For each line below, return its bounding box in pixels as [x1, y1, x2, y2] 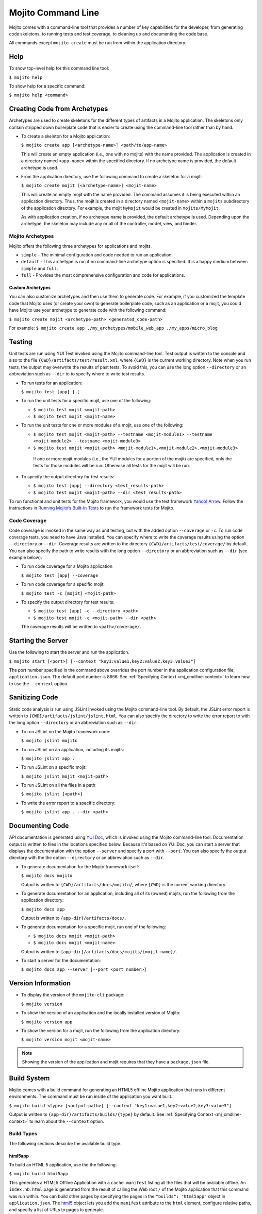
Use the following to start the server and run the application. [9, 649, 130, 655]
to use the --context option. [9, 680, 68, 687]
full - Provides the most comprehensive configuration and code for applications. [21, 272, 185, 278]
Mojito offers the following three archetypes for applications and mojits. [9, 243, 152, 249]
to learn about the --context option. [29, 1118, 104, 1124]
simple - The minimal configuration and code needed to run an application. [21, 252, 173, 257]
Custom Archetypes [9, 285, 51, 291]
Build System [9, 1074, 50, 1082]
